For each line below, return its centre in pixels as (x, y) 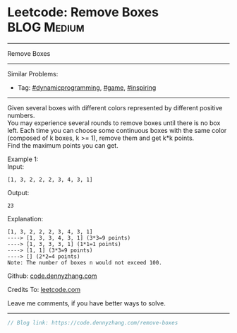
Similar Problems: (33, 74)
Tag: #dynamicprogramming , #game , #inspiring (87, 87)
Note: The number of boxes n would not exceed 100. (85, 262)
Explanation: (25, 218)
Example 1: (23, 159)
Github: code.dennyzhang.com (52, 276)
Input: (16, 166)
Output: (18, 192)
